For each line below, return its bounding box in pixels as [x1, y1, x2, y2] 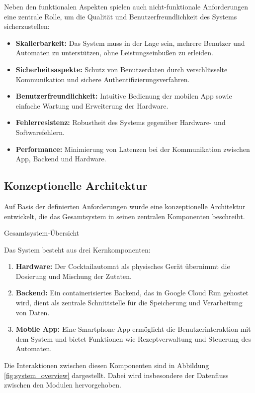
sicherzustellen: [4, 21, 50, 31]
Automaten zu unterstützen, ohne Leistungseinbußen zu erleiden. [15, 47, 213, 58]
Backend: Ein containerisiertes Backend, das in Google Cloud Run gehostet [15, 287, 249, 298]
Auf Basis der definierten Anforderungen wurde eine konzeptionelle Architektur [4, 201, 246, 211]
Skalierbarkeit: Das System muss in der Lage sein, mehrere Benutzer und [15, 37, 245, 48]
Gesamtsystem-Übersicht [4, 228, 80, 238]
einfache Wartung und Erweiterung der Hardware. [15, 100, 169, 111]
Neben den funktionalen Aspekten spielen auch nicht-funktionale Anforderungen [4, 1, 249, 11]
